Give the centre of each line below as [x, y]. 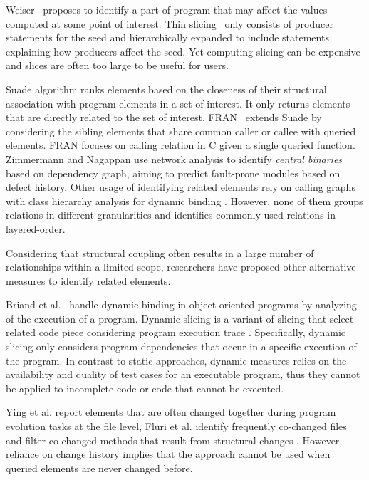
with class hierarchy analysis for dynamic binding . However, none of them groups [184, 200]
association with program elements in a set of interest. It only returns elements [178, 103]
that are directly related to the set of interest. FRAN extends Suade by [164, 117]
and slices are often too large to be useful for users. [117, 65]
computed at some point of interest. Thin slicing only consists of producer [170, 23]
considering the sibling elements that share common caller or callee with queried [181, 131]
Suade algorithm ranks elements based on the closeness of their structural [166, 89]
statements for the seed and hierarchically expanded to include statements [167, 37]
